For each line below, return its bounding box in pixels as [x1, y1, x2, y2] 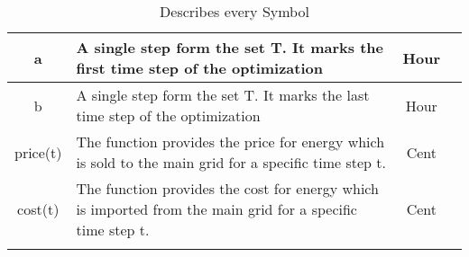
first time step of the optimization [76, 58, 323, 78]
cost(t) [17, 199, 60, 219]
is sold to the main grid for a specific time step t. [76, 152, 387, 173]
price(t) [14, 141, 62, 163]
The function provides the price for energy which [76, 131, 385, 152]
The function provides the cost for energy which [76, 178, 379, 199]
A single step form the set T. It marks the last [76, 84, 370, 105]
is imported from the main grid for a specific [76, 199, 357, 219]
